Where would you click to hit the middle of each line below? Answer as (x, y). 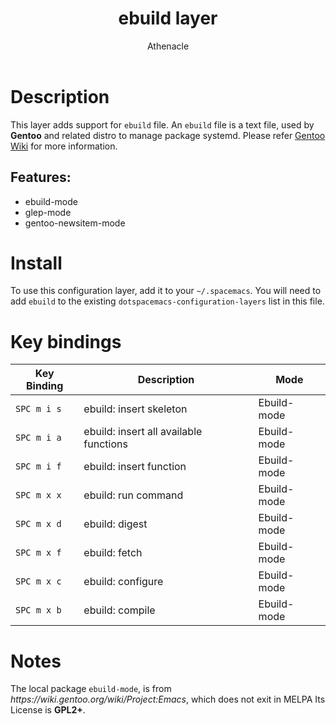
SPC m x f (38, 553)
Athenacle (168, 46)
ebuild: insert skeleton (135, 409)
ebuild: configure (123, 582)
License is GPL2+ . (48, 710)
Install (36, 263)
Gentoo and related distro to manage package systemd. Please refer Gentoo (168, 135)
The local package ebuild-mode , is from (91, 689)
